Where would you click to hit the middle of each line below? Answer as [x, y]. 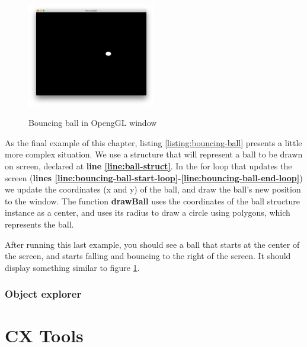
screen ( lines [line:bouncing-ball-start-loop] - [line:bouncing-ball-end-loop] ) [154, 177]
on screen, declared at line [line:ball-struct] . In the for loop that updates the [148, 165]
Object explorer [43, 294]
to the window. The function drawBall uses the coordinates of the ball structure [153, 201]
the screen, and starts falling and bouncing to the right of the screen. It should [148, 256]
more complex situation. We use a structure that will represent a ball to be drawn [154, 154]
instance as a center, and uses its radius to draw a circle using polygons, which [148, 212]
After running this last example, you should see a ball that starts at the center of [152, 244]
